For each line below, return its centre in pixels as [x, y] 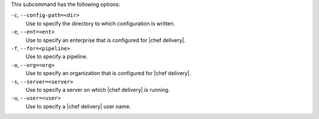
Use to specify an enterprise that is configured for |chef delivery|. [106, 40]
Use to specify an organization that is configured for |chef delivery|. [108, 73]
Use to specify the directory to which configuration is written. [100, 23]
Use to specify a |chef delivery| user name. [78, 106]
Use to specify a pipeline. [57, 57]
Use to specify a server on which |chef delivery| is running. [98, 89]
